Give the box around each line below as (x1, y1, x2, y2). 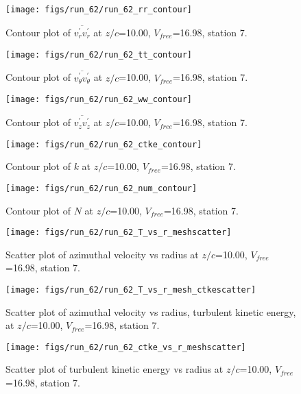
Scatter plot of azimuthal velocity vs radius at (5, 247, 199, 261)
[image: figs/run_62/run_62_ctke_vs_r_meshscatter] (5, 342, 246, 352)
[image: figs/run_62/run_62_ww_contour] (5, 95, 193, 105)
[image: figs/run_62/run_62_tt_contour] (5, 49, 193, 60)
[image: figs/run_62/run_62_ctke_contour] (5, 139, 202, 149)
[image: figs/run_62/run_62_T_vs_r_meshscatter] (5, 227, 232, 238)
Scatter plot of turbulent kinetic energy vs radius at (5, 362, 224, 376)
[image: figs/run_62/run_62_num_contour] (5, 183, 197, 193)
